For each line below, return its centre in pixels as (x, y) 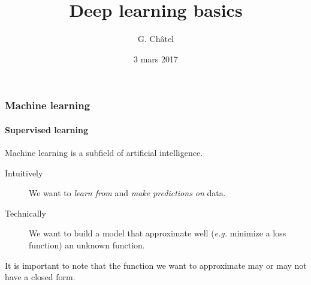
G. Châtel (156, 39)
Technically (25, 213)
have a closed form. (40, 277)
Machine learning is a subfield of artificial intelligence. (104, 153)
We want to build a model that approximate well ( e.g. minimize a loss (158, 233)
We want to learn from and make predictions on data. (127, 193)
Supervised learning (47, 129)
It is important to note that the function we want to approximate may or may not (156, 265)
